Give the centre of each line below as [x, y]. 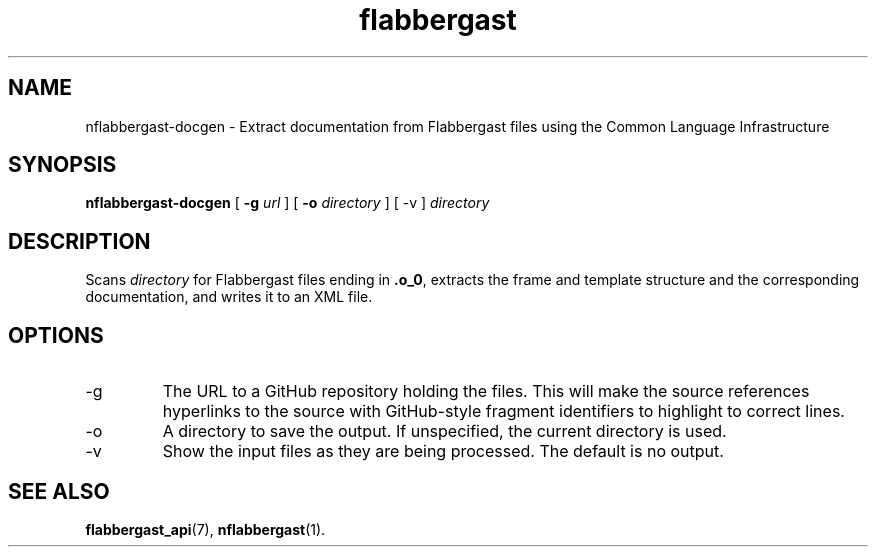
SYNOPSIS [62, 165]
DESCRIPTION [79, 241]
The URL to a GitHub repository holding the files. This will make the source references [486, 391]
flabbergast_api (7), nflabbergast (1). [205, 529]
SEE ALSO [59, 491]
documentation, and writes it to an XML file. [229, 297]
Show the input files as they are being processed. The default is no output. [443, 451]
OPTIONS [56, 335]
